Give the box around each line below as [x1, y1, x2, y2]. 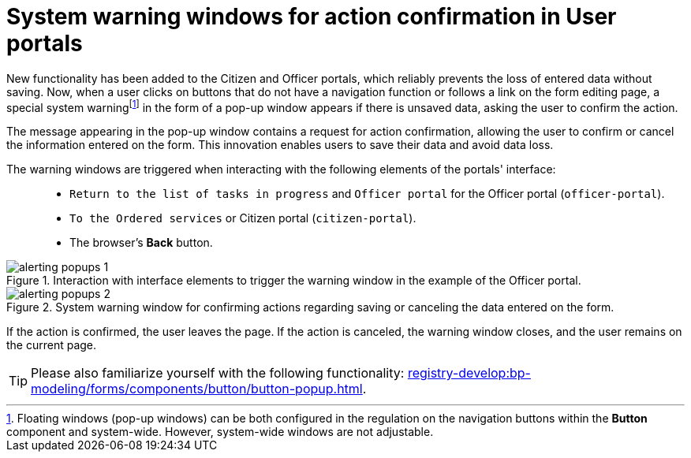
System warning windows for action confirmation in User [6, 3, 617, 30]
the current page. [6, 338, 97, 352]
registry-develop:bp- [407, 365, 531, 382]
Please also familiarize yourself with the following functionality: [31, 365, 405, 382]
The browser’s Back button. [69, 236, 213, 250]
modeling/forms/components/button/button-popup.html [31, 381, 363, 397]
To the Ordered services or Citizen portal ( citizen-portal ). [69, 211, 416, 225]
